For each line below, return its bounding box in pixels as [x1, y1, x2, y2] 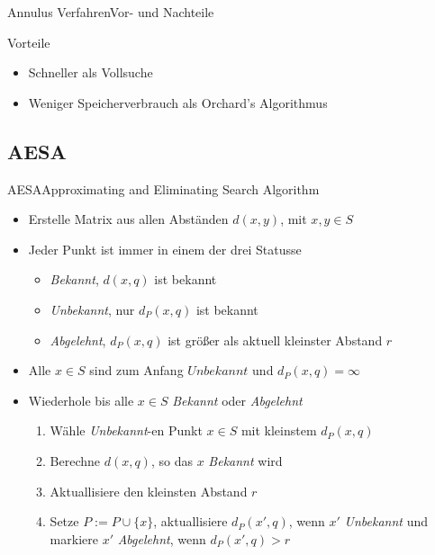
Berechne [50, 451, 101, 470]
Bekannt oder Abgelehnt [172, 390, 303, 409]
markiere [50, 529, 98, 548]
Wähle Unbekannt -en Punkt [50, 421, 203, 440]
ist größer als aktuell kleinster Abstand [168, 330, 383, 349]
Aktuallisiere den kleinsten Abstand [50, 481, 248, 500]
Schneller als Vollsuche [28, 63, 153, 82]
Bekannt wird [208, 451, 283, 470]
